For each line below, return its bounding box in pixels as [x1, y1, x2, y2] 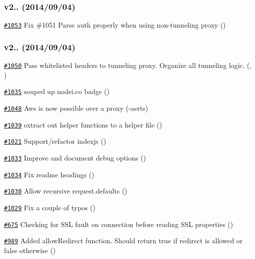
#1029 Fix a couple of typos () [4, 202, 96, 212]
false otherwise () [4, 245, 56, 255]
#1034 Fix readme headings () [4, 169, 95, 179]
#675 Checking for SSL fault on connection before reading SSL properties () [4, 219, 233, 229]
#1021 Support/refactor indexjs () [4, 136, 107, 146]
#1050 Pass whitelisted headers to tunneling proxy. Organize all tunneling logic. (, [4, 60, 252, 70]
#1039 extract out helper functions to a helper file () [4, 119, 162, 129]
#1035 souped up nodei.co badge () [4, 86, 110, 97]
